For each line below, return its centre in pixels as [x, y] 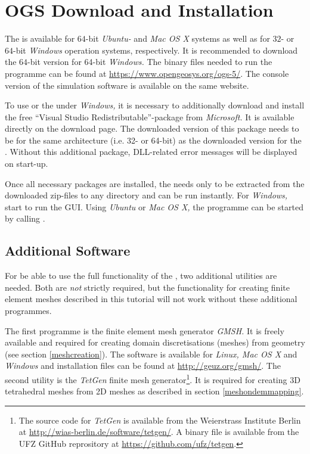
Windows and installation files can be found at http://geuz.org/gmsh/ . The [143, 366]
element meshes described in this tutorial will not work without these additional [151, 299]
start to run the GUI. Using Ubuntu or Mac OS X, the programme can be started [154, 206]
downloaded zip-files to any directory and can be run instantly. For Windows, [146, 195]
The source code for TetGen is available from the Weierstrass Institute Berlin [160, 420]
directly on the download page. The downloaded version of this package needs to [152, 128]
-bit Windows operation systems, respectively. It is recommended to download [156, 50]
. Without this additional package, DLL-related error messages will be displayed [151, 152]
